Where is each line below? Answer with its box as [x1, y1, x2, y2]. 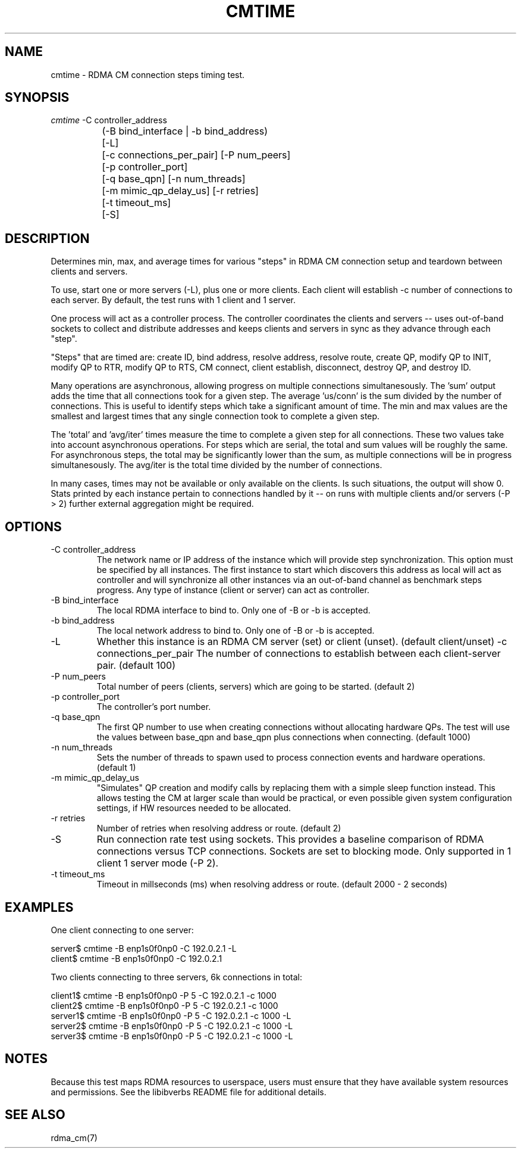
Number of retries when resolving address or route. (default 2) [96, 823, 341, 834]
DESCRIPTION [5, 230, 90, 246]
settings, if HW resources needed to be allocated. [96, 803, 291, 814]
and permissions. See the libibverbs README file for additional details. [51, 1086, 327, 1097]
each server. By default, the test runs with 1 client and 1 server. [51, 295, 296, 306]
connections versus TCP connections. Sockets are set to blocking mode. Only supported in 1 [96, 845, 511, 858]
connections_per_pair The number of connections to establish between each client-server [96, 647, 501, 660]
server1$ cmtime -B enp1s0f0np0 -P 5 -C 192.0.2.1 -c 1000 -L [51, 1010, 291, 1021]
